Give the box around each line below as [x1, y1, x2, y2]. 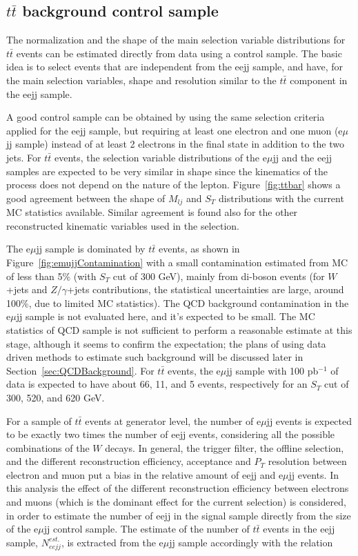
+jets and [6, 282, 48, 297]
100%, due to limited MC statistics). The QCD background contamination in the [6, 295, 349, 310]
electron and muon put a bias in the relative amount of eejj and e [6, 467, 284, 481]
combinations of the [6, 440, 90, 455]
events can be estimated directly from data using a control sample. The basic [16, 46, 342, 60]
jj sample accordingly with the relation [169, 535, 333, 549]
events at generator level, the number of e [85, 413, 261, 428]
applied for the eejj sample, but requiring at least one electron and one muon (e [6, 123, 343, 137]
